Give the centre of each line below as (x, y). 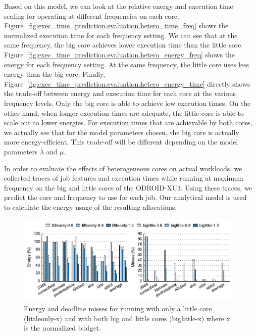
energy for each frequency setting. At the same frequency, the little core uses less (127, 64)
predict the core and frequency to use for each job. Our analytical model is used (125, 197)
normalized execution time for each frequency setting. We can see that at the (121, 35)
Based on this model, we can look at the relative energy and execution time (119, 6)
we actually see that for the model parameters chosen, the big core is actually (122, 132)
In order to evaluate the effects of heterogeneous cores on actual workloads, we (123, 168)
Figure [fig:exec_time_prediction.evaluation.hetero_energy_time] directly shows (127, 83)
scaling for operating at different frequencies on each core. (92, 16)
